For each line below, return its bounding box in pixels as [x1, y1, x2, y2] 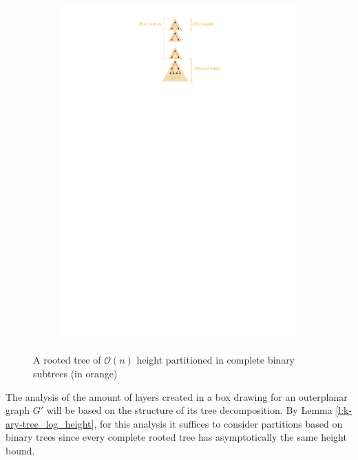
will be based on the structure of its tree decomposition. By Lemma [46, 403, 333, 417]
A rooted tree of [33, 353, 101, 367]
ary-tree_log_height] [6, 416, 94, 430]
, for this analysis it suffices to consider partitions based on [94, 416, 343, 430]
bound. [6, 443, 35, 457]
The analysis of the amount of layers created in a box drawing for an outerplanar [6, 389, 348, 404]
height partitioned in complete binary [136, 353, 295, 367]
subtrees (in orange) [33, 366, 118, 380]
